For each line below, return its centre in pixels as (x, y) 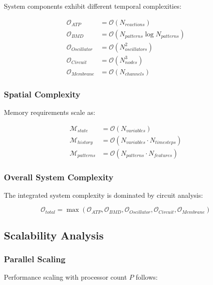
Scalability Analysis (54, 235)
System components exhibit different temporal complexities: (93, 6)
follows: (147, 277)
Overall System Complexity (59, 177)
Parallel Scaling (35, 259)
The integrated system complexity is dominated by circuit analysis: (104, 195)
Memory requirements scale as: (50, 112)
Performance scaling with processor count (66, 277)
